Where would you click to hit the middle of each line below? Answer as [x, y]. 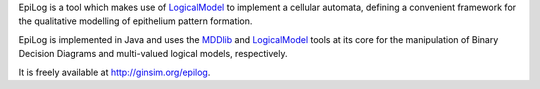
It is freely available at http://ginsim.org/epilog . [114, 72]
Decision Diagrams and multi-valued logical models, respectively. [153, 54]
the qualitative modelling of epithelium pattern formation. [135, 21]
